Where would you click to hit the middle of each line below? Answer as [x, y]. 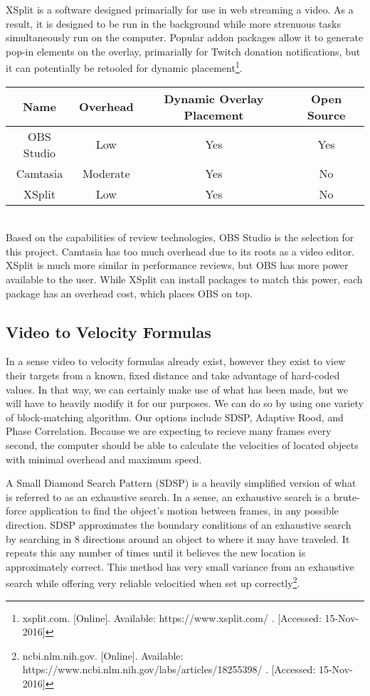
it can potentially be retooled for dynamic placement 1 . [124, 67]
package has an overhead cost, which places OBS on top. [129, 293]
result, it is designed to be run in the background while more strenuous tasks [173, 23]
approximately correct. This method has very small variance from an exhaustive [180, 566]
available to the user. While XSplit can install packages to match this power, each [184, 279]
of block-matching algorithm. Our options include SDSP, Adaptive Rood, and [175, 417]
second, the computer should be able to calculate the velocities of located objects [182, 444]
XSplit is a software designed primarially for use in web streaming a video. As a [180, 9]
